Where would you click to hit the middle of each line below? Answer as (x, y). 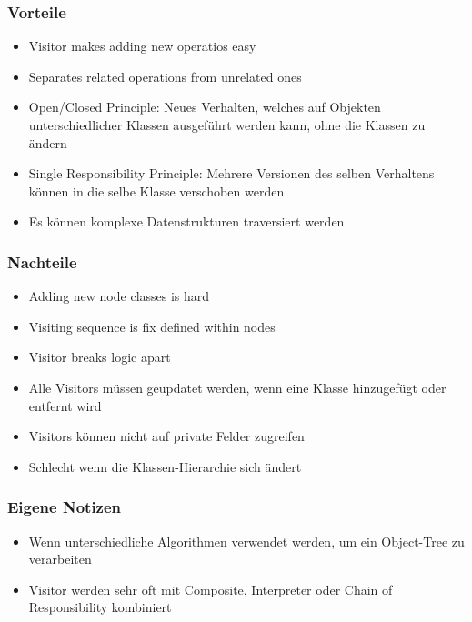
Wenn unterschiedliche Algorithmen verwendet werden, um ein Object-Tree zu (246, 541)
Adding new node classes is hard (119, 296)
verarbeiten (60, 559)
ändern (48, 142)
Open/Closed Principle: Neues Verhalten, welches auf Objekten (205, 107)
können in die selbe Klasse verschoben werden (156, 191)
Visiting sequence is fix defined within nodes (152, 326)
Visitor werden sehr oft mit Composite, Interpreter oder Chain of (211, 589)
